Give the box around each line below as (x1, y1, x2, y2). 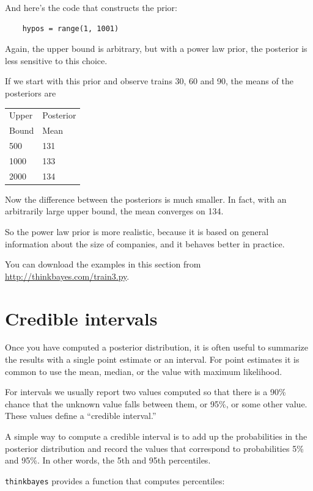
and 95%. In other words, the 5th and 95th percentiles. (5, 454, 211, 467)
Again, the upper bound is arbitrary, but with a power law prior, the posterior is (5, 42, 307, 55)
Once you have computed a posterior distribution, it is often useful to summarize (5, 341, 308, 354)
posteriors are (5, 86, 56, 99)
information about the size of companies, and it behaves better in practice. (5, 237, 285, 250)
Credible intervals (5, 305, 158, 330)
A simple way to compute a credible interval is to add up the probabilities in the (5, 430, 307, 443)
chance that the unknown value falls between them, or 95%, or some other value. (5, 397, 307, 410)
